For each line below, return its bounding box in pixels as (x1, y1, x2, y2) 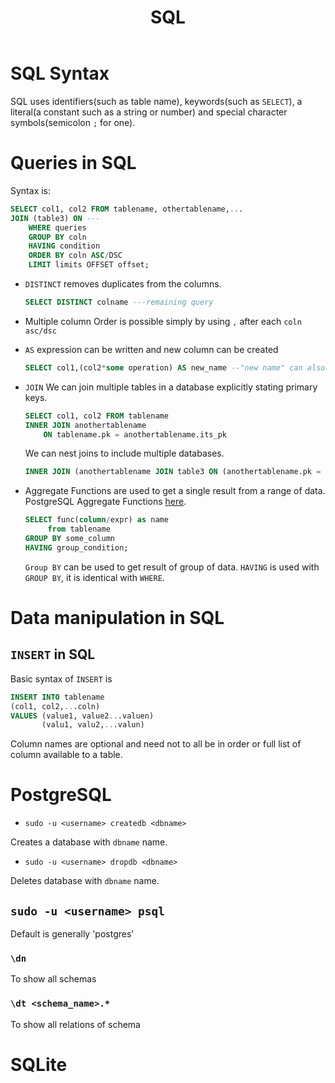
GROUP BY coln (28, 232, 87, 242)
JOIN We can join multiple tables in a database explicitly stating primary (24, 381, 318, 393)
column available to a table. (10, 749, 123, 761)
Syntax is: (10, 184, 52, 196)
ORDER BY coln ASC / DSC (28, 251, 123, 261)
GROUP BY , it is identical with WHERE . (24, 571, 165, 583)
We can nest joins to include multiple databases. (24, 447, 225, 460)
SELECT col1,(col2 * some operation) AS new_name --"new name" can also (24, 362, 326, 373)
